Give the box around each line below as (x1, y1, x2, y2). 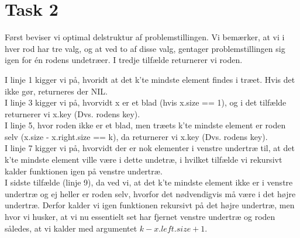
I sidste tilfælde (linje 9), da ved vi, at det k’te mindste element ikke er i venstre (5, 176, 293, 188)
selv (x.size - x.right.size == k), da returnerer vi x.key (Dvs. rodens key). (5, 130, 268, 142)
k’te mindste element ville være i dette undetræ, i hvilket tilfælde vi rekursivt (5, 153, 282, 166)
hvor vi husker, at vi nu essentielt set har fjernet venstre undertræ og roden (5, 211, 275, 223)
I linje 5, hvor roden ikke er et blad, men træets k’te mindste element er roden (5, 119, 286, 131)
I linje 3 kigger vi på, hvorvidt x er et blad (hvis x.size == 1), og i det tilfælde (5, 96, 287, 108)
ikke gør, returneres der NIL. (5, 85, 108, 97)
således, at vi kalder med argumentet (5, 222, 137, 234)
